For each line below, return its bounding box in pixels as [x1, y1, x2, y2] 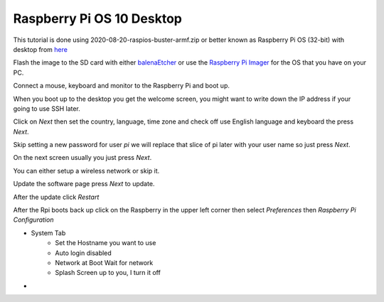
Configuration [13, 215, 54, 224]
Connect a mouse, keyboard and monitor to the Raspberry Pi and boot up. [13, 82, 230, 90]
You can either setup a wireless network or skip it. [13, 166, 160, 175]
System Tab [31, 228, 66, 237]
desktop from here [13, 45, 68, 53]
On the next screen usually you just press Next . [13, 153, 152, 162]
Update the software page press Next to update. [13, 180, 155, 188]
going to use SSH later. [13, 104, 81, 113]
